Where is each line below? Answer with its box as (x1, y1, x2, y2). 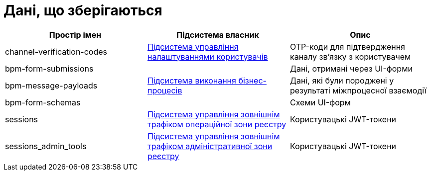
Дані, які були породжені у (289, 75, 394, 86)
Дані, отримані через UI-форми (289, 63, 413, 74)
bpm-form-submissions (5, 63, 94, 74)
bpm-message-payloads (5, 80, 98, 90)
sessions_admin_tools (5, 141, 87, 151)
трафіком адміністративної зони (147, 141, 273, 151)
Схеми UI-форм (289, 97, 351, 107)
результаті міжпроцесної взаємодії (289, 85, 427, 95)
